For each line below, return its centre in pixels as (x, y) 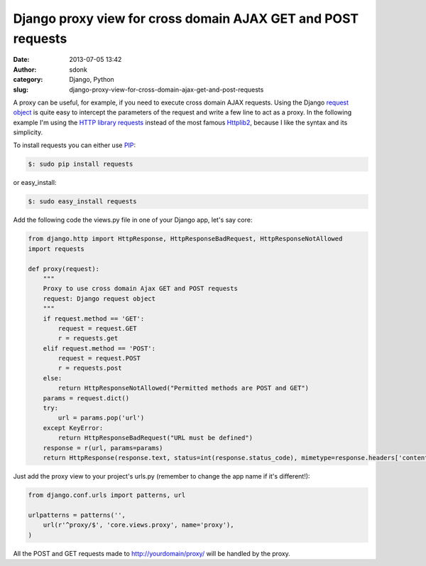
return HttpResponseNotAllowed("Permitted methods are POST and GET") (183, 388)
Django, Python (92, 80)
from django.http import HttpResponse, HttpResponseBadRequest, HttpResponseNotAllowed (185, 239)
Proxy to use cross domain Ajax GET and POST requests (140, 289)
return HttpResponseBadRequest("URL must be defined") (155, 438)
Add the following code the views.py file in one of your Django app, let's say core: (133, 220)
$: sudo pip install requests (81, 164)
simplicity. (28, 132)
